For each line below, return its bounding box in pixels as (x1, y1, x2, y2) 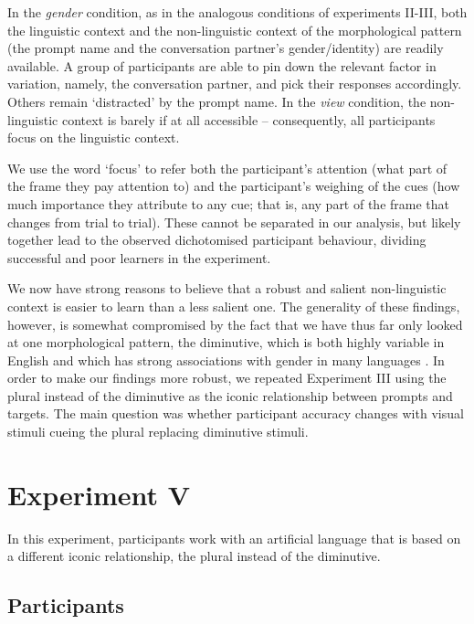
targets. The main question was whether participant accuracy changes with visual (7, 404, 464, 423)
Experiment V (7, 475, 191, 513)
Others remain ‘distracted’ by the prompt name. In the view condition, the (7, 91, 427, 111)
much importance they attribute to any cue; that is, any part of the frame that (7, 194, 450, 213)
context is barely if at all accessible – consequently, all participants (61, 110, 436, 129)
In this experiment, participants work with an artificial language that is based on (7, 528, 461, 547)
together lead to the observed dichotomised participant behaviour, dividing (7, 230, 427, 249)
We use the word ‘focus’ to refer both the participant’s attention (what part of (7, 158, 448, 177)
